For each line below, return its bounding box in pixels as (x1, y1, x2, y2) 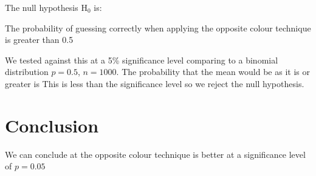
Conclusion (5, 112, 99, 137)
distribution (5, 65, 49, 78)
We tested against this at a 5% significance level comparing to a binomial (5, 53, 278, 66)
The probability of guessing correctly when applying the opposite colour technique (5, 21, 311, 34)
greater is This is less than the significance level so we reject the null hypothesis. (5, 77, 304, 90)
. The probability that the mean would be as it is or (116, 65, 310, 78)
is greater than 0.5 (5, 33, 74, 46)
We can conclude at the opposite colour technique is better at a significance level (5, 148, 306, 160)
